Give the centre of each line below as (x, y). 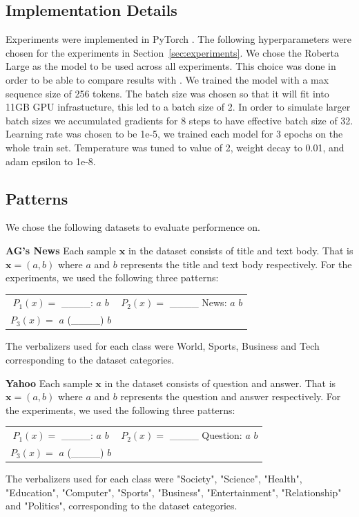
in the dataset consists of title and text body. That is (241, 250)
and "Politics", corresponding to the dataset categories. (122, 506)
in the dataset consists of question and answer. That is (220, 383)
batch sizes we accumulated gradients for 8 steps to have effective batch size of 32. (179, 120)
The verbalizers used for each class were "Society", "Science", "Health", (154, 479)
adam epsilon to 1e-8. (51, 161)
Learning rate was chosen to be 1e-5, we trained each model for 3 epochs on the (174, 134)
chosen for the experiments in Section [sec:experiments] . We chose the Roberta (172, 52)
